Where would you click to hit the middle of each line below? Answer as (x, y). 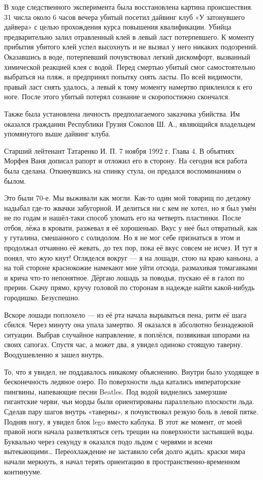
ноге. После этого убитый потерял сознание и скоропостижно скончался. (117, 96)
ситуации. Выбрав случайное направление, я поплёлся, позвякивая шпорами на (127, 334)
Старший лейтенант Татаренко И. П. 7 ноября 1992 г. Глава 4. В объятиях (119, 150)
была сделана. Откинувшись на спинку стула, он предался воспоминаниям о (123, 170)
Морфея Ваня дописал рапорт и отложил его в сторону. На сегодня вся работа (126, 161)
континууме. (23, 471)
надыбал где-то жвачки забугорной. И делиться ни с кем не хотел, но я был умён (130, 207)
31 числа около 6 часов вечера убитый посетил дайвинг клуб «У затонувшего (124, 17)
